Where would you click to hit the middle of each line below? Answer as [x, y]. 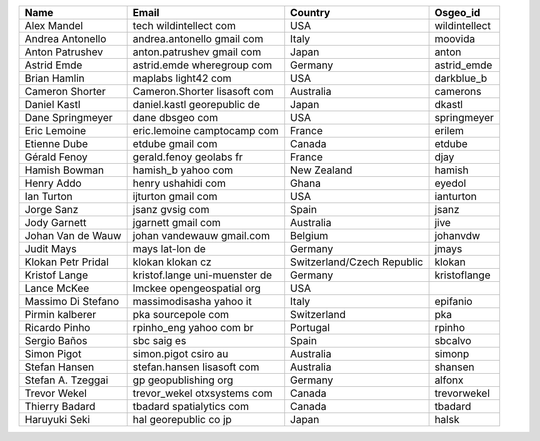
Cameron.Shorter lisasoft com [203, 91]
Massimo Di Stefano [72, 301]
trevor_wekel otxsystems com [203, 393]
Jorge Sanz [51, 209]
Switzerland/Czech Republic [357, 262]
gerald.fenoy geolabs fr [188, 157]
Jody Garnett [55, 222]
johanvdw [457, 235]
